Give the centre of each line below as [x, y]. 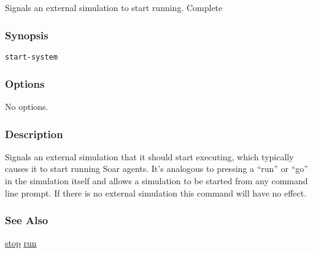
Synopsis [27, 35]
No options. [27, 107]
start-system [31, 57]
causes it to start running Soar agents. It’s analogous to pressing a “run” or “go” [156, 169]
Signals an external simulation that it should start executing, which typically [149, 156]
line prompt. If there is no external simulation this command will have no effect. [156, 193]
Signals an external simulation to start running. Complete [114, 8]
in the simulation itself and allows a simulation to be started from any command [156, 181]
